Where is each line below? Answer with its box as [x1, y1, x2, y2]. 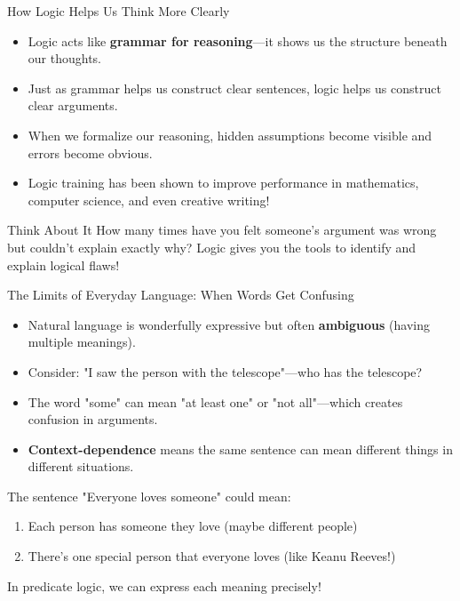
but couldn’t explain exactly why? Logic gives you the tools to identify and [7, 237, 416, 256]
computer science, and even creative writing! [28, 190, 270, 209]
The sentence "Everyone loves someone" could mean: [7, 486, 291, 505]
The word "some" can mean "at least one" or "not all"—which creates [28, 392, 403, 411]
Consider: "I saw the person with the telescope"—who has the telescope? [28, 362, 423, 381]
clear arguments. [28, 96, 118, 115]
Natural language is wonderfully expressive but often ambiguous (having [28, 315, 430, 333]
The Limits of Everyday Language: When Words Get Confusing [7, 285, 354, 304]
